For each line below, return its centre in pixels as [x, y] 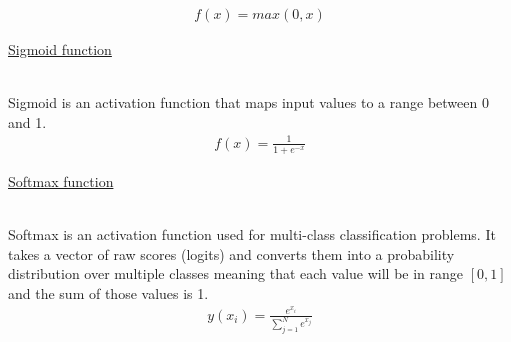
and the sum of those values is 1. [108, 292]
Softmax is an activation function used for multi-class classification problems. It [252, 233]
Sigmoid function [60, 49]
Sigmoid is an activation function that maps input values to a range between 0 [248, 102]
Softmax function [61, 180]
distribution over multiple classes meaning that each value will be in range [236, 273]
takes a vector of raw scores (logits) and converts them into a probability [231, 253]
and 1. [27, 121]
